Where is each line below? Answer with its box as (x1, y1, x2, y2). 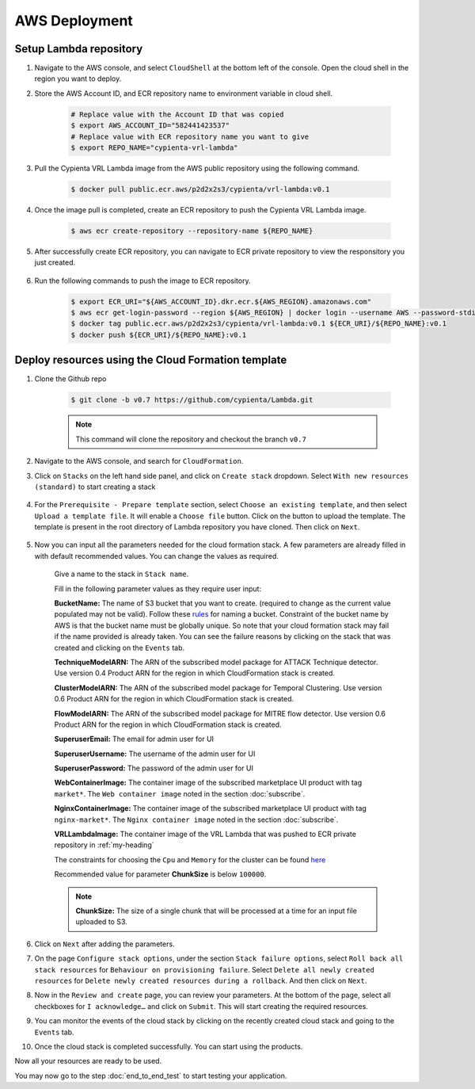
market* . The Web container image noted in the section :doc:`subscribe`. (54, 789, 306, 798)
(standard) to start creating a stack (34, 482, 156, 491)
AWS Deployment (14, 12, 134, 29)
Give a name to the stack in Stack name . (54, 569, 189, 579)
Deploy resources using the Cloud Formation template (14, 353, 287, 367)
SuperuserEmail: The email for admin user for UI (54, 734, 214, 744)
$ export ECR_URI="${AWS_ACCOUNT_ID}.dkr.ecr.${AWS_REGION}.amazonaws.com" (70, 297, 372, 306)
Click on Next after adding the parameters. (34, 939, 175, 949)
